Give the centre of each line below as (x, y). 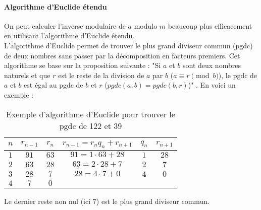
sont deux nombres (212, 65)
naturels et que (27, 75)
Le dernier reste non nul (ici (47, 201)
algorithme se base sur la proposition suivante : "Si (83, 65)
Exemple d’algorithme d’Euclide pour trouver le (91, 114)
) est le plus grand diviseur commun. (153, 201)
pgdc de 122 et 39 (91, 125)
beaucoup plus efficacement (210, 25)
